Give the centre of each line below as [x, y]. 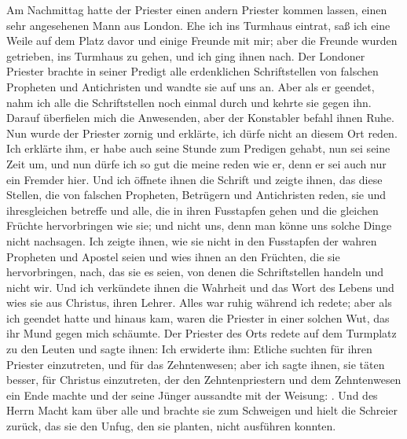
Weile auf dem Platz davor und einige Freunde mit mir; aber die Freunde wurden [202, 41]
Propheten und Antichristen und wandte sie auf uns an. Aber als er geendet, [191, 86]
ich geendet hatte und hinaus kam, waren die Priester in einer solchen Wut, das [198, 317]
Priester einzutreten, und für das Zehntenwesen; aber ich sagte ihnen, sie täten [196, 364]
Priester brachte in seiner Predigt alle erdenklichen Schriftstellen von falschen [192, 71]
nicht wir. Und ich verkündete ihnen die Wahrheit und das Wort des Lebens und [200, 287]
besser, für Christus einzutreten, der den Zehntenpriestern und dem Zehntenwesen [204, 380]
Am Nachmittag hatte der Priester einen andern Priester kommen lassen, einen [197, 9]
